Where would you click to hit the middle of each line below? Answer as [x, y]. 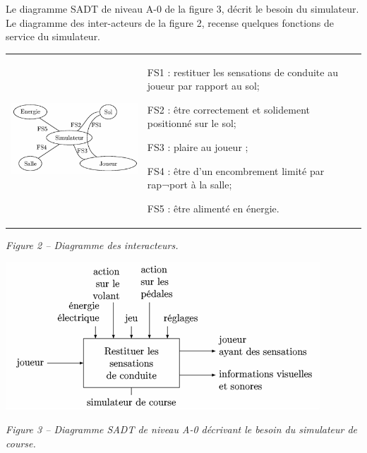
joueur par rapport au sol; [203, 86]
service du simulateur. [53, 36]
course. [21, 443]
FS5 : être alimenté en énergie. [213, 208]
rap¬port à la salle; [189, 185]
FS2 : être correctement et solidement [228, 109]
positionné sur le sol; [192, 123]
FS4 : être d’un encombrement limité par [236, 170]
